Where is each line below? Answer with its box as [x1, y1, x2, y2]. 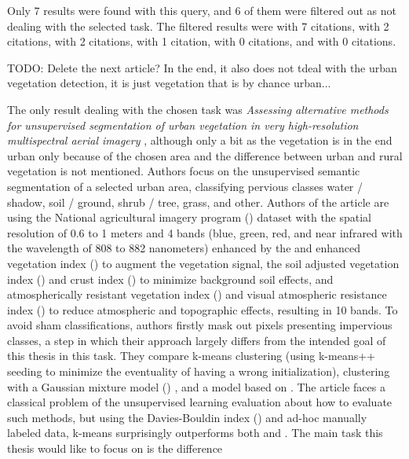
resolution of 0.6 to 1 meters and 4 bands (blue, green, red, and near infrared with [7, 224, 403, 241]
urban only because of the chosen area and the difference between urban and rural [7, 147, 403, 163]
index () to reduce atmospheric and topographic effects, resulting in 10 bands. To [7, 301, 398, 318]
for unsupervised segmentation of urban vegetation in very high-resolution [7, 116, 359, 133]
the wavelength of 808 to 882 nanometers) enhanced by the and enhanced [7, 240, 361, 256]
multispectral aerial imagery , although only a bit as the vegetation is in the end [7, 132, 393, 149]
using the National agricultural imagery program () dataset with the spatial [7, 209, 372, 226]
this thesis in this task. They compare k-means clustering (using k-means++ [7, 347, 375, 364]
